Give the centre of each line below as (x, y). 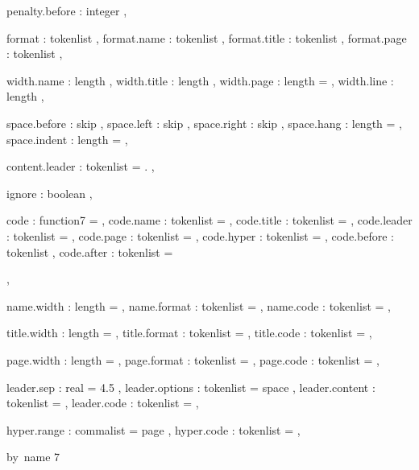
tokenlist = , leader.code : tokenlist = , (103, 403)
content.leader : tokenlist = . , (81, 166)
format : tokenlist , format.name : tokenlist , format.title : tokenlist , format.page (207, 37)
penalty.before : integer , (67, 10)
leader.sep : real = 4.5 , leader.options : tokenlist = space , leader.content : (191, 387)
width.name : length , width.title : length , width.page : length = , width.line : (200, 80)
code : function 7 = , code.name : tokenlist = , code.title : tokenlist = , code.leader (209, 220)
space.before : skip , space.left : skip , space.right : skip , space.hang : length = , (204, 123)
